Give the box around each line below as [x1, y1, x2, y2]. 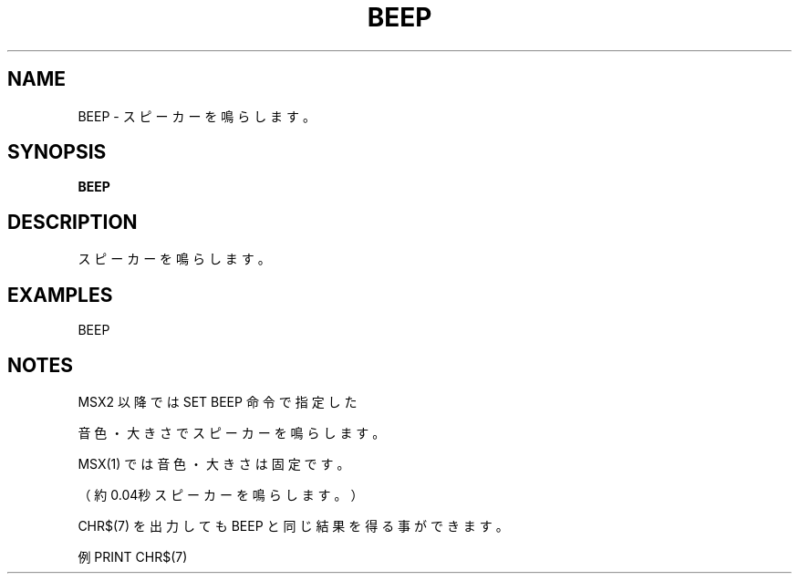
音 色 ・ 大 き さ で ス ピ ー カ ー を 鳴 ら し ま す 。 [78, 424, 386, 441]
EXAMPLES [7, 283, 113, 306]
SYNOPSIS [7, 140, 107, 164]
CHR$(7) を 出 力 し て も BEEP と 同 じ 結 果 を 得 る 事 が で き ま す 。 [78, 517, 509, 534]
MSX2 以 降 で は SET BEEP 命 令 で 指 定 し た [78, 393, 358, 410]
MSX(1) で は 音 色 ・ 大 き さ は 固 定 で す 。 [78, 455, 350, 472]
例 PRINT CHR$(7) [78, 548, 188, 565]
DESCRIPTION [7, 210, 138, 233]
